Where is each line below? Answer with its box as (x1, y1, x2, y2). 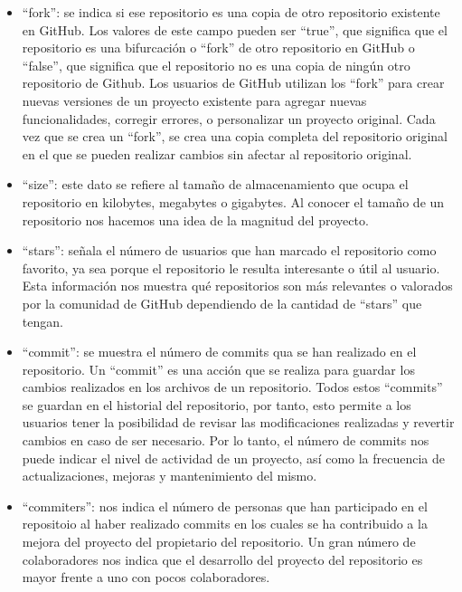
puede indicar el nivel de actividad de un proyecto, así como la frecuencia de (22, 448, 446, 467)
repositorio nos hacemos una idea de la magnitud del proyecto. (22, 210, 369, 229)
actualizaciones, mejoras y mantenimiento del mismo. (22, 466, 317, 485)
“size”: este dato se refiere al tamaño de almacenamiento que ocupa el (22, 175, 409, 194)
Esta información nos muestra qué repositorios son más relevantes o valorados (22, 276, 453, 295)
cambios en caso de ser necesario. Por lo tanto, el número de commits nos (22, 431, 429, 450)
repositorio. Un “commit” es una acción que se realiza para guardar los (22, 359, 415, 378)
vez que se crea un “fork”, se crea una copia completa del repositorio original (22, 127, 448, 146)
